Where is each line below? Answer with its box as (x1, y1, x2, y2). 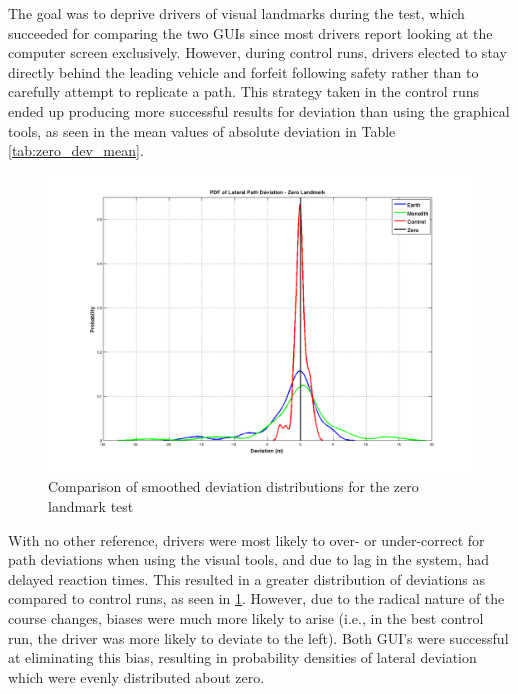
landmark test (48, 496, 134, 517)
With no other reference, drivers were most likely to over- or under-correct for (8, 529, 485, 550)
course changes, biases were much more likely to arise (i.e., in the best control (8, 608, 484, 629)
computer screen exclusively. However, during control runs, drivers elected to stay (8, 42, 507, 63)
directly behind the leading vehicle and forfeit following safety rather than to (8, 61, 479, 82)
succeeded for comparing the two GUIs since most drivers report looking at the (8, 22, 493, 43)
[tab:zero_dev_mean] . (8, 140, 144, 161)
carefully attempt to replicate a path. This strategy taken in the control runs (8, 81, 479, 102)
